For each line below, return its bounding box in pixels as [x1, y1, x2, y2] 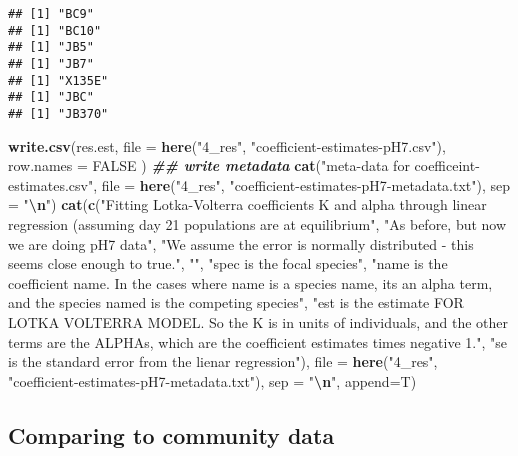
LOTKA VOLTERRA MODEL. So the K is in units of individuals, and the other [8, 311, 509, 332]
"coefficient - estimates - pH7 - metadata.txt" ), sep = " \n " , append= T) [8, 370, 417, 391]
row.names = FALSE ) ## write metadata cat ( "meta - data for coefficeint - [8, 155, 480, 176]
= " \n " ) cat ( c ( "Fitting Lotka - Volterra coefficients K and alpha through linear [8, 194, 487, 215]
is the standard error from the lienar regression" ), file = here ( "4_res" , [8, 351, 438, 372]
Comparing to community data [8, 419, 335, 450]
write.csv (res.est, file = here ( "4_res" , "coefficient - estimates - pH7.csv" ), [8, 135, 446, 156]
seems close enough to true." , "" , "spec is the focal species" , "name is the [8, 253, 448, 274]
